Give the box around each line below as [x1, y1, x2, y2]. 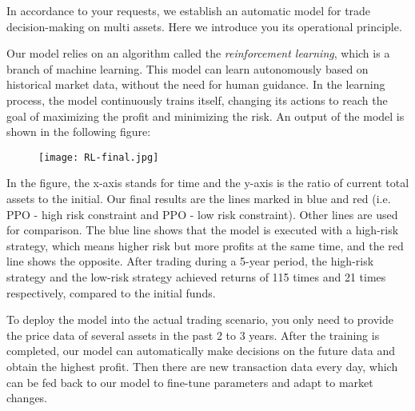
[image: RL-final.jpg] [38, 151, 159, 163]
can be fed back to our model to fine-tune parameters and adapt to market [6, 373, 373, 390]
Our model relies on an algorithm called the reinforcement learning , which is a [6, 45, 390, 62]
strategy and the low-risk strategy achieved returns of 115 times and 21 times [6, 268, 386, 285]
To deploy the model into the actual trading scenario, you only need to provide [6, 311, 393, 328]
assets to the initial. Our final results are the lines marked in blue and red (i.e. [6, 190, 391, 206]
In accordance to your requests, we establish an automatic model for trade [6, 2, 371, 18]
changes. [6, 389, 48, 406]
